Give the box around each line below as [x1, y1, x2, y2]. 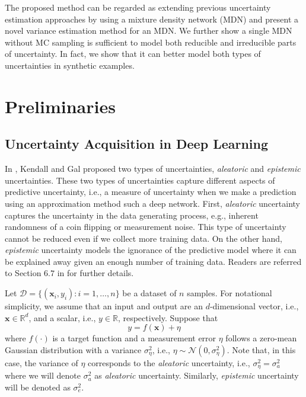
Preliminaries [5, 94, 116, 118]
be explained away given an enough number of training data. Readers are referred [5, 255, 302, 267]
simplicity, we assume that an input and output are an [5, 300, 203, 312]
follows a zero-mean [225, 332, 297, 344]
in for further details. [57, 267, 134, 279]
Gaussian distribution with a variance [5, 343, 142, 356]
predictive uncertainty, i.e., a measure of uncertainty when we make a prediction [5, 185, 297, 198]
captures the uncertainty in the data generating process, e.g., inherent [5, 209, 259, 221]
